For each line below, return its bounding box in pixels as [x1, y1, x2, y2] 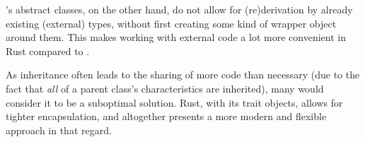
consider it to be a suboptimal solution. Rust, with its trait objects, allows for [6, 95, 343, 110]
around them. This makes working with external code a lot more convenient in [6, 30, 346, 45]
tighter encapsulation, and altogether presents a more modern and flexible [6, 109, 327, 124]
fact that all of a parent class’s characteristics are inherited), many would [6, 81, 324, 95]
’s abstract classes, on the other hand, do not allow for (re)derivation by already [6, 2, 353, 16]
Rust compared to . [6, 43, 90, 58]
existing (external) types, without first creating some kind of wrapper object [6, 16, 337, 30]
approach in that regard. [6, 122, 112, 137]
